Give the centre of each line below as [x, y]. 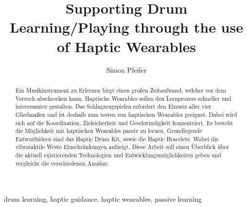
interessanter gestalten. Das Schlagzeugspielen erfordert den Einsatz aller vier [113, 106]
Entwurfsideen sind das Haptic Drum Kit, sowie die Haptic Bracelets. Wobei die [117, 139]
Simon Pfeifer [126, 69]
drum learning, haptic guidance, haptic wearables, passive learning [103, 199]
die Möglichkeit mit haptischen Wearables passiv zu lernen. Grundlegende [109, 131]
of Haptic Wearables [126, 46]
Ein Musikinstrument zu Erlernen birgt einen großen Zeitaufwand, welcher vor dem [121, 90]
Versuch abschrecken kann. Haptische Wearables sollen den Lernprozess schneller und [123, 98]
